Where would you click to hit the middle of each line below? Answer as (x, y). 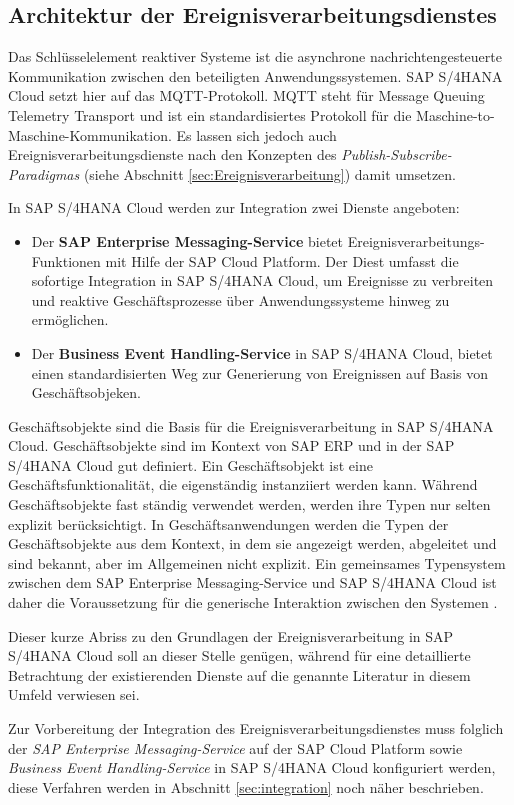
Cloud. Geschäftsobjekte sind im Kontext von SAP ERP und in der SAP (231, 445)
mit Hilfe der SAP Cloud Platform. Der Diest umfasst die (282, 260)
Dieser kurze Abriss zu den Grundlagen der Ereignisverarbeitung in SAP (231, 635)
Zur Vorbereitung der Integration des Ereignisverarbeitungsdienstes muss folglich (256, 728)
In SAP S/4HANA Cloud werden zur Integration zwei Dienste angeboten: (234, 207)
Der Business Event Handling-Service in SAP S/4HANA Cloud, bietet (262, 352)
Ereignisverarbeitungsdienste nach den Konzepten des (172, 154)
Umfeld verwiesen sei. (74, 694)
